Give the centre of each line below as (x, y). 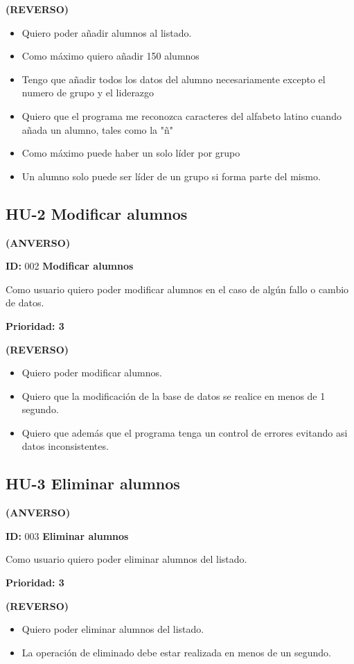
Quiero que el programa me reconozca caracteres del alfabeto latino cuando (182, 115)
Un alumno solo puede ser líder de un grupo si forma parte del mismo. (171, 176)
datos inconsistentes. (65, 446)
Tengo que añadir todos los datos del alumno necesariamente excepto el (174, 79)
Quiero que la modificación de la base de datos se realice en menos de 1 (174, 395)
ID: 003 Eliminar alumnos (67, 535)
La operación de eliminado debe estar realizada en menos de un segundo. (176, 652)
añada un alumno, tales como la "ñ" (98, 129)
